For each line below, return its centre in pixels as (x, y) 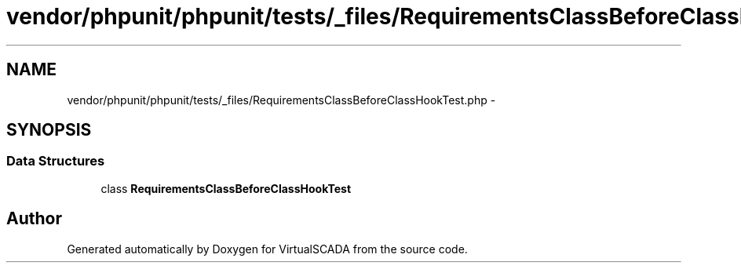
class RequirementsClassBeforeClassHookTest (226, 188)
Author (34, 219)
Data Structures (56, 161)
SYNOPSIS (49, 130)
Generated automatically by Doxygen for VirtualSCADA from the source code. (267, 249)
